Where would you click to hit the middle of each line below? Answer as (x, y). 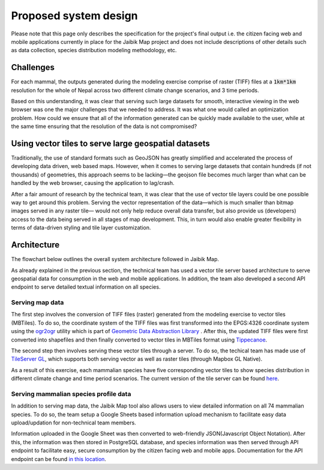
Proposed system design (74, 16)
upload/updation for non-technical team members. (73, 423)
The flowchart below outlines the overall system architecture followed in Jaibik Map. (115, 259)
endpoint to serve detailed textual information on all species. (86, 287)
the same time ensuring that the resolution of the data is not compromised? (104, 127)
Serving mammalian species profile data (71, 394)
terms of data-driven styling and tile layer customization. (81, 227)
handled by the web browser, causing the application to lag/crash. (93, 183)
